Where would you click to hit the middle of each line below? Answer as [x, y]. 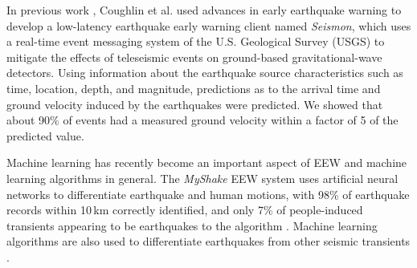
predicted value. [45, 135]
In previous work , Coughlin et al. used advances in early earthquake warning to [204, 10]
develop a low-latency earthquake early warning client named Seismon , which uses [209, 25]
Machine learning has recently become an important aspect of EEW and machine [207, 162]
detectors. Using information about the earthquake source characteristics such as [205, 73]
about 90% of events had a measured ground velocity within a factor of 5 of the [202, 120]
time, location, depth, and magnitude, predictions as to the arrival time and [194, 88]
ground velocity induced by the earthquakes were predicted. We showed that [195, 104]
